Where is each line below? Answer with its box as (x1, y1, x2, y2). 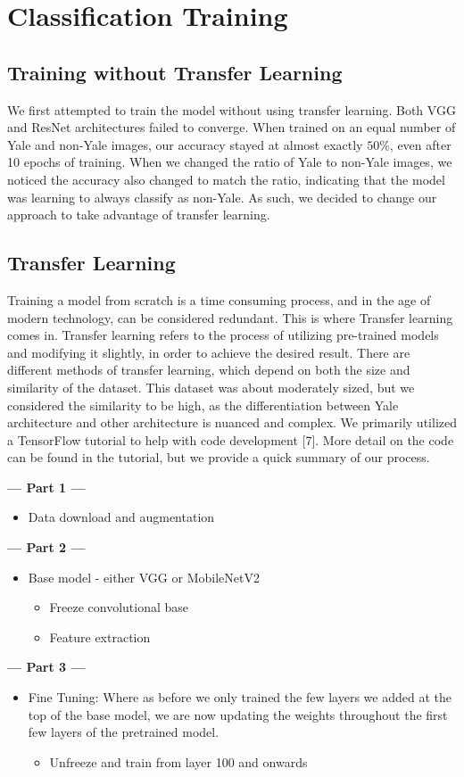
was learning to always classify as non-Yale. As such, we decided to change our (7, 187, 437, 206)
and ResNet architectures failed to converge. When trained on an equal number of (7, 118, 456, 136)
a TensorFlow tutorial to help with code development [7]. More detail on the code (7, 430, 454, 449)
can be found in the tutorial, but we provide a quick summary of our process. (7, 448, 430, 467)
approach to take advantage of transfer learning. (7, 205, 270, 224)
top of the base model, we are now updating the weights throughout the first (28, 705, 448, 723)
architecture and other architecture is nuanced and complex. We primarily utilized (7, 413, 457, 432)
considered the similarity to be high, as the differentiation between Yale (7, 395, 399, 414)
